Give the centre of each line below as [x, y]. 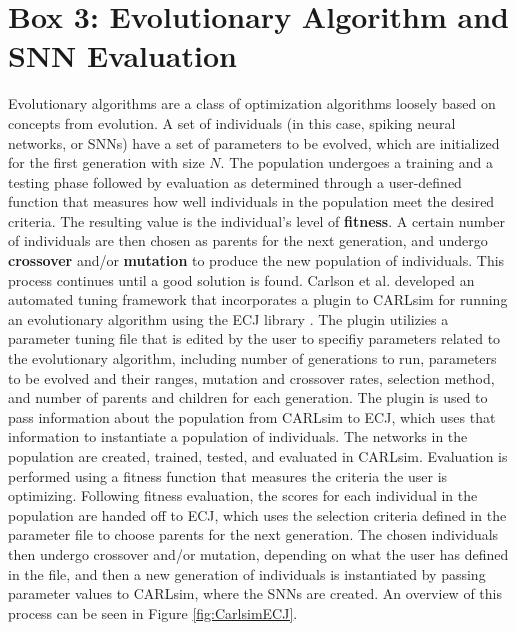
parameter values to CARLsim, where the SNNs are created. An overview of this [255, 593]
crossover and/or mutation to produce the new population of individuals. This [256, 260]
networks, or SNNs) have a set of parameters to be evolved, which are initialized [254, 142]
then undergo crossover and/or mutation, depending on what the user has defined [258, 553]
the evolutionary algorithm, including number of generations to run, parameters [252, 358]
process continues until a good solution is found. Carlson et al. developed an [241, 279]
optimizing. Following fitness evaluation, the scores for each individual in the [243, 495]
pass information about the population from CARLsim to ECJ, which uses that [252, 416]
